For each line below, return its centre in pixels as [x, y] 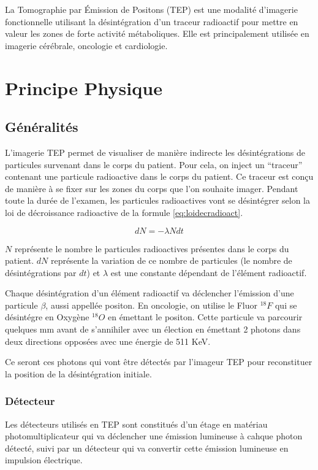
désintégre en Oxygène [47, 317]
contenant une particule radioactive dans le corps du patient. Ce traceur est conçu [159, 176]
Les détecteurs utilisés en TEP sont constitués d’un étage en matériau [136, 424]
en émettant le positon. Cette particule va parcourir [205, 317]
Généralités [42, 127]
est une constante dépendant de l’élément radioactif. [209, 272]
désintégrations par [41, 272]
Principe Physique [84, 87]
